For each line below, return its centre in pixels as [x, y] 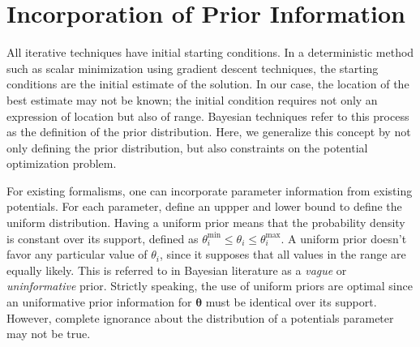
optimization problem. [62, 163]
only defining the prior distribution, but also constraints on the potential [187, 147]
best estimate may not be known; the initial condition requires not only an [192, 99]
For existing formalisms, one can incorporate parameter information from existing [210, 190]
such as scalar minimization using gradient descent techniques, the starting [193, 68]
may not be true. [49, 334]
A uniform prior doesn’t [347, 238]
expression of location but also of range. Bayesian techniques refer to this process [208, 116]
